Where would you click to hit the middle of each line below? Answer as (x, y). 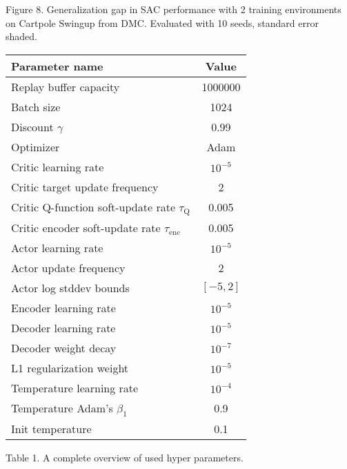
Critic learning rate (58, 166)
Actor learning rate (57, 247)
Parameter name (57, 66)
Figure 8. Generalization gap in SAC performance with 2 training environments (173, 9)
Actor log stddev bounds (70, 287)
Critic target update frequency (85, 186)
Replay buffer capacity (66, 86)
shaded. (21, 36)
